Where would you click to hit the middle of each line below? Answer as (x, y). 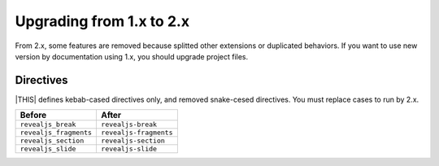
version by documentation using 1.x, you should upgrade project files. (132, 56)
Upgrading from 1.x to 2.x (102, 21)
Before (33, 116)
